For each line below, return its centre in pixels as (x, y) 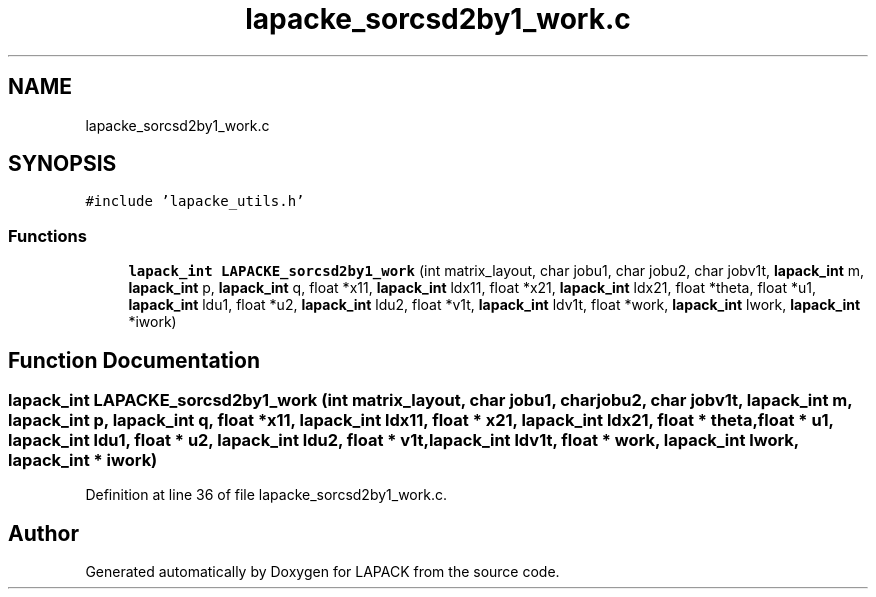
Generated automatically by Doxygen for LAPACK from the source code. (322, 572)
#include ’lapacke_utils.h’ (195, 201)
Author (43, 533)
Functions (47, 235)
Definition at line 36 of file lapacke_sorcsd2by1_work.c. (266, 495)
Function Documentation (134, 360)
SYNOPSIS (62, 164)
